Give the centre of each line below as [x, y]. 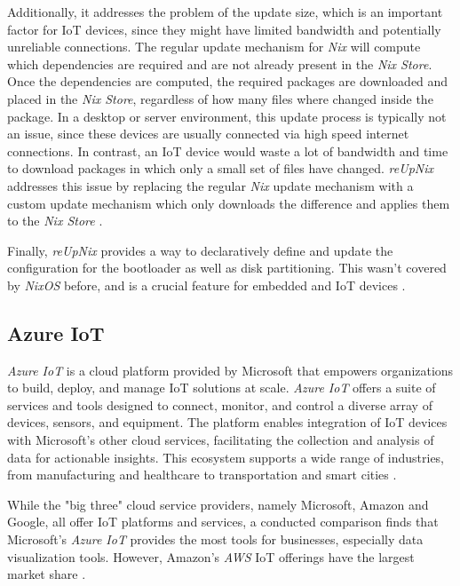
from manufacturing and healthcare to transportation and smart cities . [202, 475]
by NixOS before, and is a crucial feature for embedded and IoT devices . [206, 285]
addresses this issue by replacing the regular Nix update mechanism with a [210, 185]
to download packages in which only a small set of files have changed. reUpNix [220, 168]
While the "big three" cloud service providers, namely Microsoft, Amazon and [218, 504]
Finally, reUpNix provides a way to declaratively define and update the [200, 250]
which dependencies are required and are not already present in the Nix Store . [220, 63]
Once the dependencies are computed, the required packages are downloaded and [228, 81]
